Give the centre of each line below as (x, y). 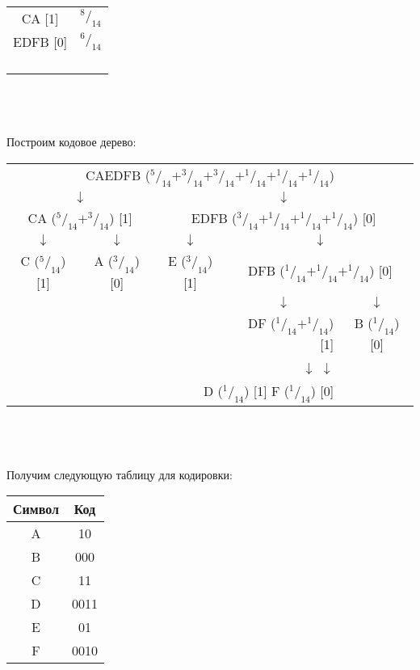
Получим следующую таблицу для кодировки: (120, 474)
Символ (36, 509)
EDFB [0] (40, 41)
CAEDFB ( (118, 175)
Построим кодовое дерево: (71, 142)
